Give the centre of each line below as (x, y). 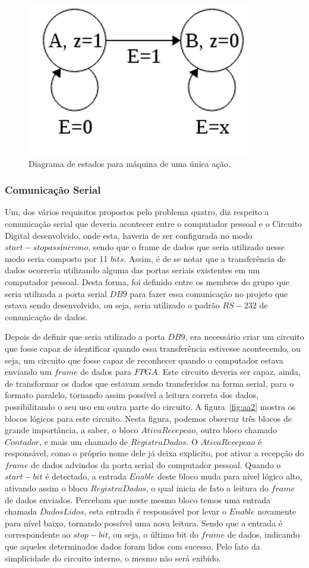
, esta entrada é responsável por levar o (155, 511)
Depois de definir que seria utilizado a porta (85, 337)
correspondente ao (38, 534)
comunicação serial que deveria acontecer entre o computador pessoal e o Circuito (154, 223)
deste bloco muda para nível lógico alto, (230, 476)
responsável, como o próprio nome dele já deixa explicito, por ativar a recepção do (154, 453)
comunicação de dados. (46, 316)
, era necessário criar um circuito (245, 337)
